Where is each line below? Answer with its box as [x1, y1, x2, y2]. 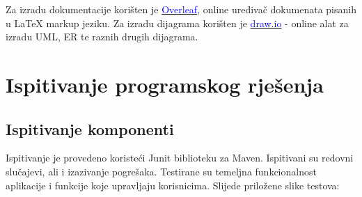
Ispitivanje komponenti [6, 118, 174, 139]
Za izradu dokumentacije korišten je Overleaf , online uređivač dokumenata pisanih [6, 2, 356, 16]
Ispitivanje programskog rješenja [6, 70, 324, 98]
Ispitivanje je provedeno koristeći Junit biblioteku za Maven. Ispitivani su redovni [6, 150, 354, 165]
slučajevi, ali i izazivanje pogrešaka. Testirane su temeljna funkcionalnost [6, 164, 317, 178]
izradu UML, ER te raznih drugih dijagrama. [6, 29, 198, 44]
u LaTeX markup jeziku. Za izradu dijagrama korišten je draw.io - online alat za [6, 15, 349, 30]
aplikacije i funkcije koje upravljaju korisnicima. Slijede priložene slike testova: [6, 178, 340, 192]
